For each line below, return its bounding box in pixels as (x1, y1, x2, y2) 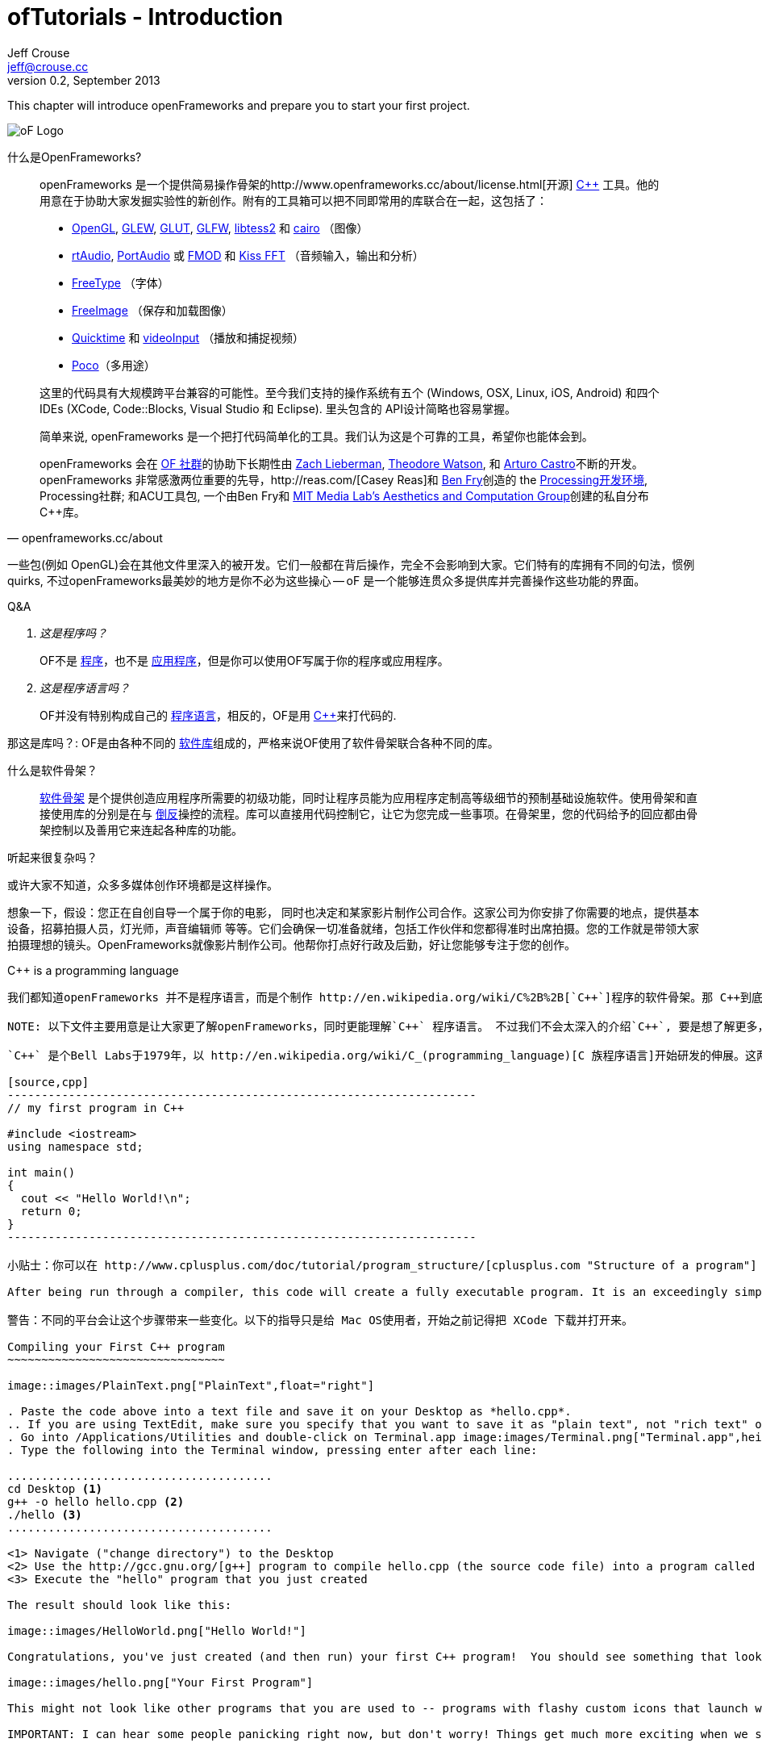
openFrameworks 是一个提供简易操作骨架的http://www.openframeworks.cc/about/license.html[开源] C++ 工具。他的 (40, 177, 660, 191)
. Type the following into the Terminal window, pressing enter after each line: (7, 1443, 538, 1457)
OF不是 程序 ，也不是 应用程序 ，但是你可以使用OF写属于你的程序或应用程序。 (40, 653, 449, 667)
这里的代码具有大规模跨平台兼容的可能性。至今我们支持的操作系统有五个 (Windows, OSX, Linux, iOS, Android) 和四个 (40, 385, 660, 399)
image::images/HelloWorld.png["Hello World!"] (7, 1624, 306, 1637)
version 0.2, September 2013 (7, 73, 160, 87)
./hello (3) (7, 1507, 82, 1521)
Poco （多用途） (72, 357, 156, 372)
